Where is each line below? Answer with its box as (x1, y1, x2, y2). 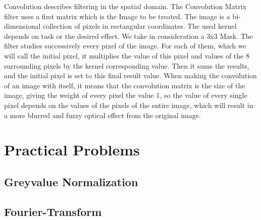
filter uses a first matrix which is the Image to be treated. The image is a (4, 11, 230, 21)
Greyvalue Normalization (4, 174, 138, 189)
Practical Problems (4, 139, 140, 160)
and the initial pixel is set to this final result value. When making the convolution (4, 70, 257, 81)
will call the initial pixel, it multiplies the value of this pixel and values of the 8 (4, 50, 249, 61)
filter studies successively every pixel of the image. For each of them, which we (4, 40, 246, 51)
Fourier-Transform (4, 203, 102, 219)
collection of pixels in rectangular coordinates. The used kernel (43, 21, 237, 31)
